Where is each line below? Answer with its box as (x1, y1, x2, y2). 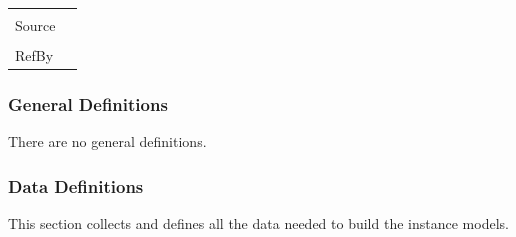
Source (15, 15, 56, 35)
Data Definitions (8, 173, 144, 198)
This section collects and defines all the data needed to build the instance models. (8, 213, 509, 234)
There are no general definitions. (8, 131, 207, 152)
